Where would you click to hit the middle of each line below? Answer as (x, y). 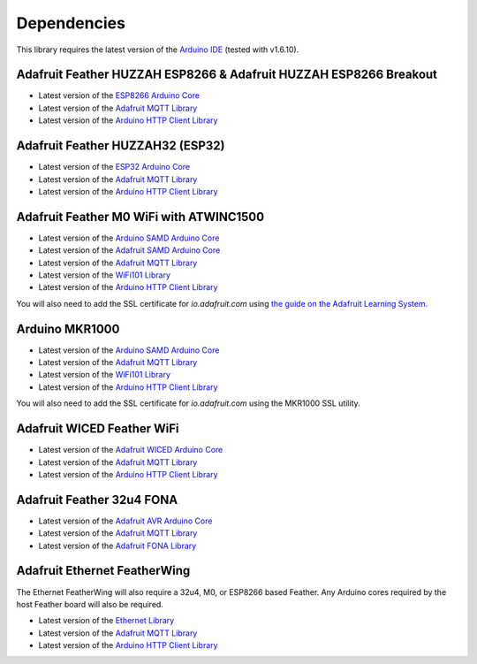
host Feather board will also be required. (90, 604)
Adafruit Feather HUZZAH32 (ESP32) (121, 146)
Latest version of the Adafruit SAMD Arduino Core (129, 250)
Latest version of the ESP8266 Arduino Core (119, 95)
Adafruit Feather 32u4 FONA (97, 500)
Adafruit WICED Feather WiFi (98, 429)
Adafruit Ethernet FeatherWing (103, 571)
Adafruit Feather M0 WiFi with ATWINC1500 (140, 217)
